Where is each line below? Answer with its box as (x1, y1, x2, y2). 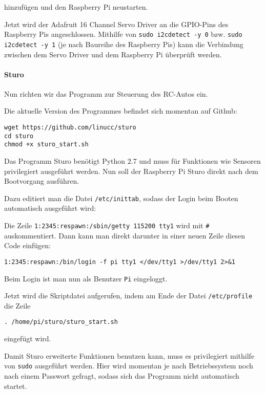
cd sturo (4, 132, 34, 140)
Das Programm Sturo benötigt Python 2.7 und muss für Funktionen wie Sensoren (4, 156, 261, 166)
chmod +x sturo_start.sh (4, 141, 89, 148)
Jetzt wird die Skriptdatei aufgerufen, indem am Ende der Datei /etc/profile (4, 290, 253, 301)
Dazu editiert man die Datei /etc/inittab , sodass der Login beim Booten (4, 192, 238, 203)
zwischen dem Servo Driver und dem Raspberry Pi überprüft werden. (4, 49, 222, 59)
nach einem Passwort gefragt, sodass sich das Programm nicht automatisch (4, 370, 239, 381)
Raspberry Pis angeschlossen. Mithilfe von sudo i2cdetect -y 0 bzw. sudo (4, 29, 242, 39)
